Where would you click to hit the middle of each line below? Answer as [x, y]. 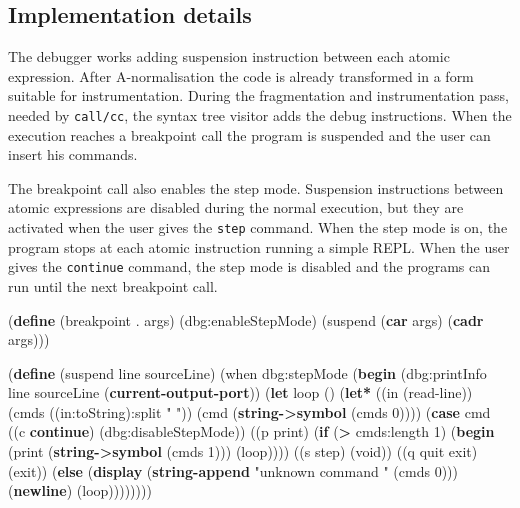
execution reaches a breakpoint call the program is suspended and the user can [249, 134]
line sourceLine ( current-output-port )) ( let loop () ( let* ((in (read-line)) [240, 392]
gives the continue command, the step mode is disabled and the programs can [249, 266]
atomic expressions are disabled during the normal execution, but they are [236, 207]
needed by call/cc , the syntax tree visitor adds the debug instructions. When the [260, 114]
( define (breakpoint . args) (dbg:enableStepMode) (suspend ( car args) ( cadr [246, 319]
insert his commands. [73, 154]
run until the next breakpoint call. [113, 285]
